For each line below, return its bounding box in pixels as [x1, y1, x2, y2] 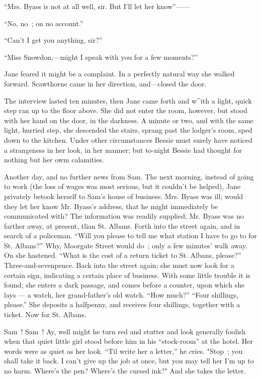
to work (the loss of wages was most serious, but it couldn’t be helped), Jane [4, 181, 241, 192]
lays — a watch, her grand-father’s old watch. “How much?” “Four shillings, [4, 289, 239, 300]
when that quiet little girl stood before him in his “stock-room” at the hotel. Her [4, 336, 253, 346]
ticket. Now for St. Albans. [4, 309, 86, 320]
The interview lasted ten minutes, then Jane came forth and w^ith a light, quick [4, 95, 252, 106]
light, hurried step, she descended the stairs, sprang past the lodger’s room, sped [4, 125, 252, 135]
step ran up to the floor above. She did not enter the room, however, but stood [4, 105, 247, 116]
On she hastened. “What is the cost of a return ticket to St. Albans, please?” [4, 250, 241, 260]
